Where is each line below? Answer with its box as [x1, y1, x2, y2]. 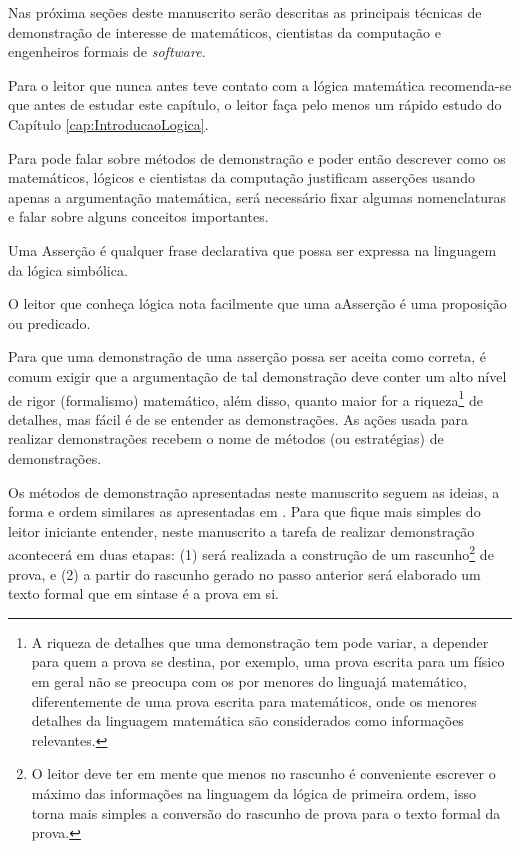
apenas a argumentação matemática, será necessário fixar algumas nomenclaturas [8, 186, 506, 207]
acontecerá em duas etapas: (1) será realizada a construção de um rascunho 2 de [8, 541, 494, 564]
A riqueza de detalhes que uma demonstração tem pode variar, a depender [31, 631, 489, 652]
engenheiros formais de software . [8, 41, 206, 62]
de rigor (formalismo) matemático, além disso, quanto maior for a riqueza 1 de [8, 386, 483, 410]
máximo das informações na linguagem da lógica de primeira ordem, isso [31, 782, 476, 803]
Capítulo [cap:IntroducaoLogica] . [8, 113, 209, 134]
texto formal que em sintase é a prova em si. [8, 583, 279, 604]
